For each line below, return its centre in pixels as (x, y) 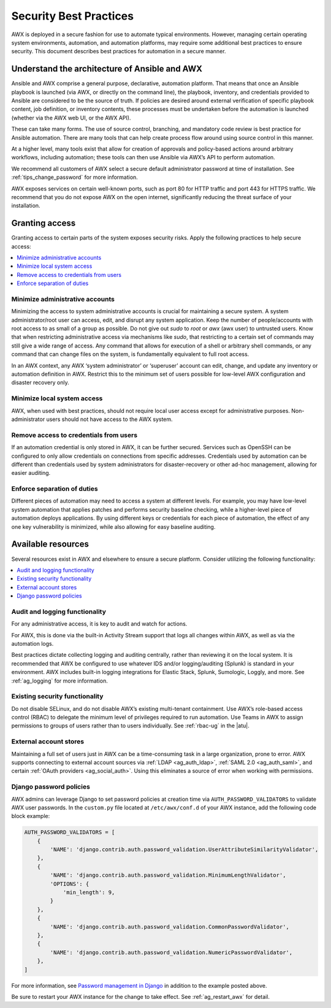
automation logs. (32, 643)
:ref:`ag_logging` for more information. (60, 681)
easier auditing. (31, 473)
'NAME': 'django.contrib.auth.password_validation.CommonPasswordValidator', (169, 927)
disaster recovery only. (40, 382)
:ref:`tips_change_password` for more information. (74, 177)
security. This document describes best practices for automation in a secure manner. (119, 51)
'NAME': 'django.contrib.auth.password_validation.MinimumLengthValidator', (168, 875)
